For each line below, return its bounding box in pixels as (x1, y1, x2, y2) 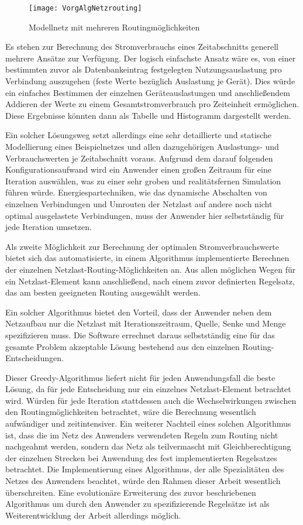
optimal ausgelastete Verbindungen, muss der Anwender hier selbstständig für (5, 209, 284, 221)
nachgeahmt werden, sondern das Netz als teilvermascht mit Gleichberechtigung (5, 440, 291, 452)
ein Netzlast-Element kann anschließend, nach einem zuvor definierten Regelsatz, (5, 274, 295, 287)
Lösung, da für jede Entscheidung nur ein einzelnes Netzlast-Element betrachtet (5, 383, 291, 395)
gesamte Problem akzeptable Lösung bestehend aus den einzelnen (5, 340, 240, 352)
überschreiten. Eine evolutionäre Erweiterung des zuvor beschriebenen (5, 486, 256, 498)
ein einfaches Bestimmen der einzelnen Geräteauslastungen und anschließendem (5, 86, 290, 98)
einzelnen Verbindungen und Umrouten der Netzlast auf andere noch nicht (5, 197, 273, 210)
